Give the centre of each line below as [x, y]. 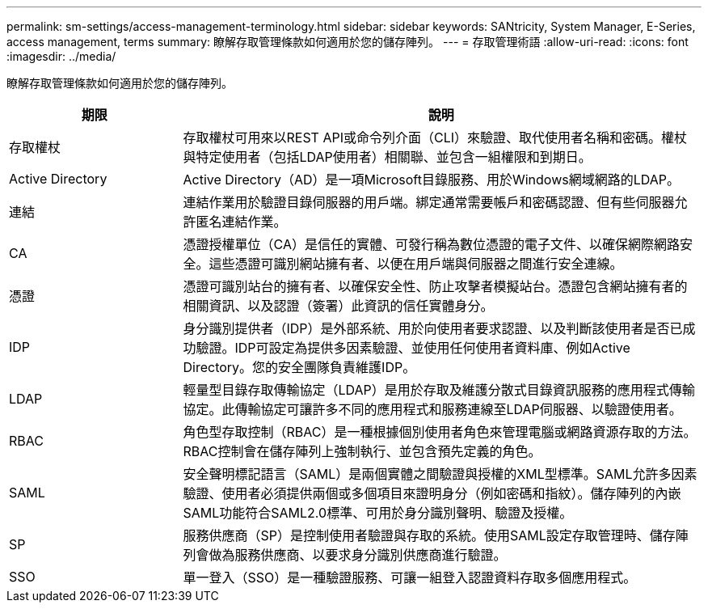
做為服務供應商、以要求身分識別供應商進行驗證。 [358, 555]
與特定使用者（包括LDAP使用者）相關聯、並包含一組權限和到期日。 [387, 157]
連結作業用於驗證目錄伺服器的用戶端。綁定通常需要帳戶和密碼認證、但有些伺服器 [429, 202]
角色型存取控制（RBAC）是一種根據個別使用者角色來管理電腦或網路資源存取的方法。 [440, 432]
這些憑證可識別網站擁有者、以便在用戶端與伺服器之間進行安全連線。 [416, 264]
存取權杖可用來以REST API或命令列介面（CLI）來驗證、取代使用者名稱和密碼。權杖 [435, 137]
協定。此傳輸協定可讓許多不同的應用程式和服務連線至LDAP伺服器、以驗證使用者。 [432, 409]
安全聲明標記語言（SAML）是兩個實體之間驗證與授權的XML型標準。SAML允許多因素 [440, 474]
